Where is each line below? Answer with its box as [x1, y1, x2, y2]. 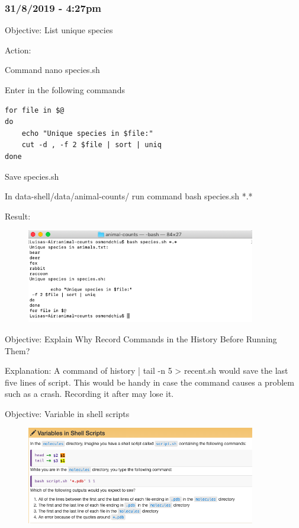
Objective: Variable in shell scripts [5, 407, 130, 419]
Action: [5, 43, 31, 56]
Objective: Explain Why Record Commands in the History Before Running [5, 332, 277, 345]
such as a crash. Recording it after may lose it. [5, 387, 174, 400]
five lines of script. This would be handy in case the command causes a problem [5, 376, 294, 388]
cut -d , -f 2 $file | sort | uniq [21, 141, 162, 150]
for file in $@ [5, 106, 65, 114]
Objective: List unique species [5, 24, 113, 36]
